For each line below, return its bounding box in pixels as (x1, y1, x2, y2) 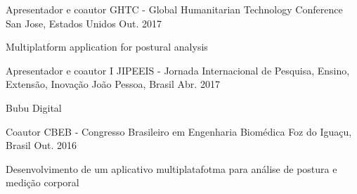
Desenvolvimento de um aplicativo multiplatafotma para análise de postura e (6, 161, 337, 176)
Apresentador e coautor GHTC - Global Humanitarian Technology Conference (6, 2, 343, 16)
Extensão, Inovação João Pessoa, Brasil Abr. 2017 (6, 77, 220, 91)
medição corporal (6, 175, 79, 190)
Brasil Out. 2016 (6, 138, 77, 153)
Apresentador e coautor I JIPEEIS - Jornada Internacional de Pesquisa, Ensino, (6, 63, 350, 77)
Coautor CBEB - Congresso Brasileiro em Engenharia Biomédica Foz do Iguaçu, (6, 124, 352, 138)
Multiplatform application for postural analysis (6, 39, 208, 54)
